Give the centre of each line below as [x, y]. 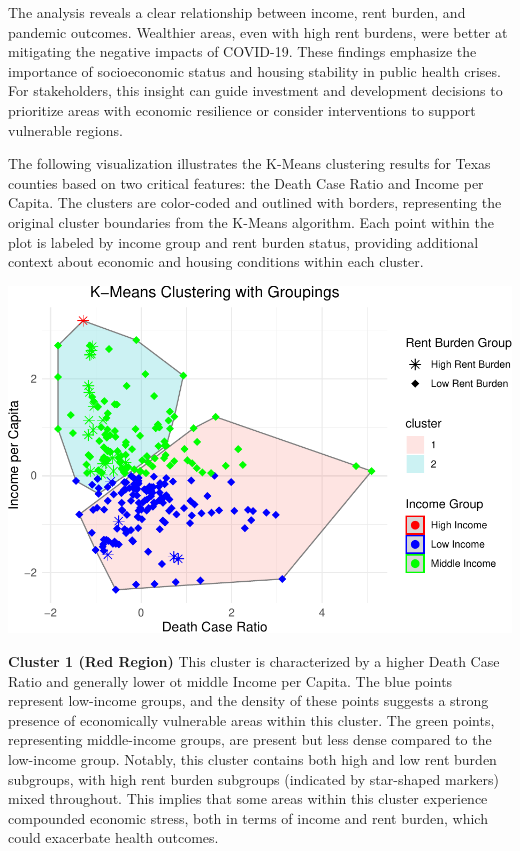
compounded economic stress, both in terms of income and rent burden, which [248, 817]
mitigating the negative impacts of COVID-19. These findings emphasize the [242, 51]
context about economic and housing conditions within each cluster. [216, 261]
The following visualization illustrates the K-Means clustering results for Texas [249, 163]
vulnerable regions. [65, 129]
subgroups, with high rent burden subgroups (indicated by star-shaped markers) [253, 778]
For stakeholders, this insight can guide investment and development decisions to [255, 90]
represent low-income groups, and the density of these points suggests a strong [248, 700]
